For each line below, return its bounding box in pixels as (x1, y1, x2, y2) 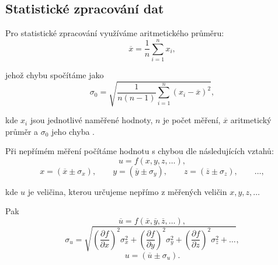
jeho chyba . (51, 125, 95, 137)
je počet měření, (163, 114, 221, 126)
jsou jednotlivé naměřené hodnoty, (30, 114, 153, 126)
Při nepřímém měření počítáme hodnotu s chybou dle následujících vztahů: (5, 145, 274, 157)
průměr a (5, 125, 39, 137)
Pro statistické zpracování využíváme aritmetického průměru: (5, 27, 224, 39)
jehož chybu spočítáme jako (5, 68, 104, 81)
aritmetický (230, 114, 272, 126)
